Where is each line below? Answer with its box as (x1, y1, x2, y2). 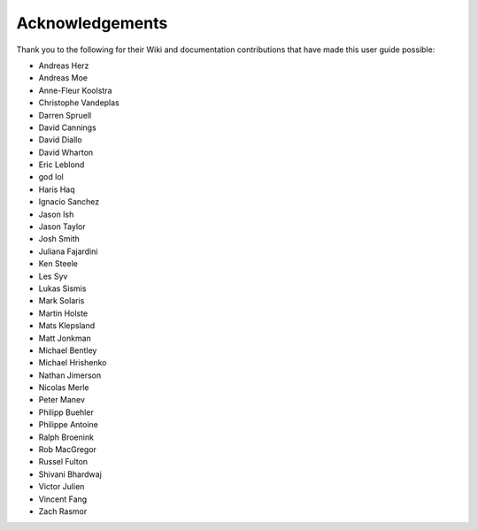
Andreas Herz (38, 60, 89, 71)
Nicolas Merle (38, 382, 89, 393)
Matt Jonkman (38, 333, 92, 343)
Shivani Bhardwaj (38, 469, 102, 480)
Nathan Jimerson (38, 370, 102, 380)
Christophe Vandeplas (38, 97, 119, 108)
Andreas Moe (38, 73, 89, 83)
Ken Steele (38, 258, 79, 269)
